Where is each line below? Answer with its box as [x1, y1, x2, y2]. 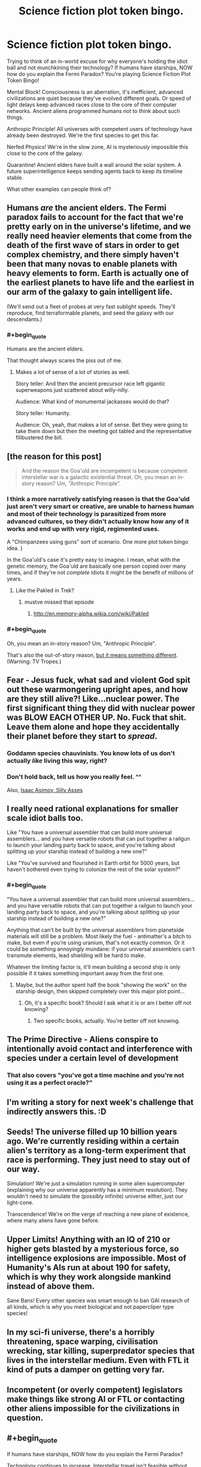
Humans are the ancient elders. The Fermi [7, 203, 167, 213]
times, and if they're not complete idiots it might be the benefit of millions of [7, 569, 194, 576]
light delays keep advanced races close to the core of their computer [7, 101, 177, 108]
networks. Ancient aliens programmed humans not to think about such [7, 107, 180, 114]
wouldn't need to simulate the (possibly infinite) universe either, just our [7, 1192, 184, 1200]
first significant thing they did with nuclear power [7, 703, 196, 713]
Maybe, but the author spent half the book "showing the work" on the [15, 981, 187, 988]
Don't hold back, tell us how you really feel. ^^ [7, 773, 142, 781]
